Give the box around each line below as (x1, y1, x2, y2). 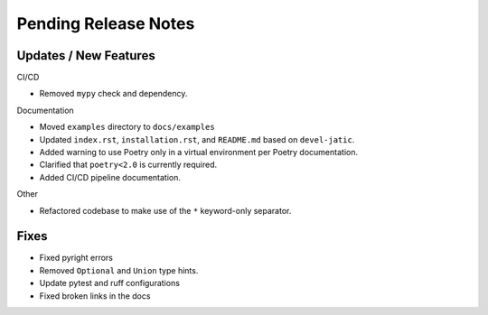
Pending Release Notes (16, 14, 195, 33)
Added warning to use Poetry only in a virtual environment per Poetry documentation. (39, 147, 359, 158)
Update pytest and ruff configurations (39, 278, 181, 289)
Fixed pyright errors (39, 253, 113, 264)
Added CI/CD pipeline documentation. (39, 171, 181, 182)
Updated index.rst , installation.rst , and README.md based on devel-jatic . (39, 134, 355, 144)
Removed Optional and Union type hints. (39, 264, 199, 275)
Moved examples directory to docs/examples (39, 122, 216, 133)
